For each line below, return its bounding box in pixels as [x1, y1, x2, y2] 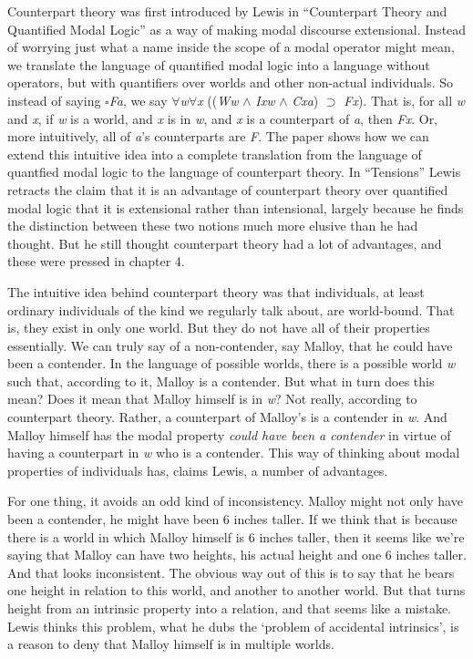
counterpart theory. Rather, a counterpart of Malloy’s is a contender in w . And [7, 407, 447, 427]
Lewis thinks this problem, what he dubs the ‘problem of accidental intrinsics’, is [7, 616, 459, 635]
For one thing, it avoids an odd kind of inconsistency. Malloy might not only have [7, 491, 463, 510]
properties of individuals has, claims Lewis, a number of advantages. [7, 460, 388, 479]
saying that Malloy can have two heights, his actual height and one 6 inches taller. [7, 545, 467, 564]
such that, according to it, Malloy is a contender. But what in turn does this [7, 371, 435, 390]
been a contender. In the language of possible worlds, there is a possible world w [7, 354, 456, 373]
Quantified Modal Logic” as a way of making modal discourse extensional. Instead [7, 19, 467, 38]
